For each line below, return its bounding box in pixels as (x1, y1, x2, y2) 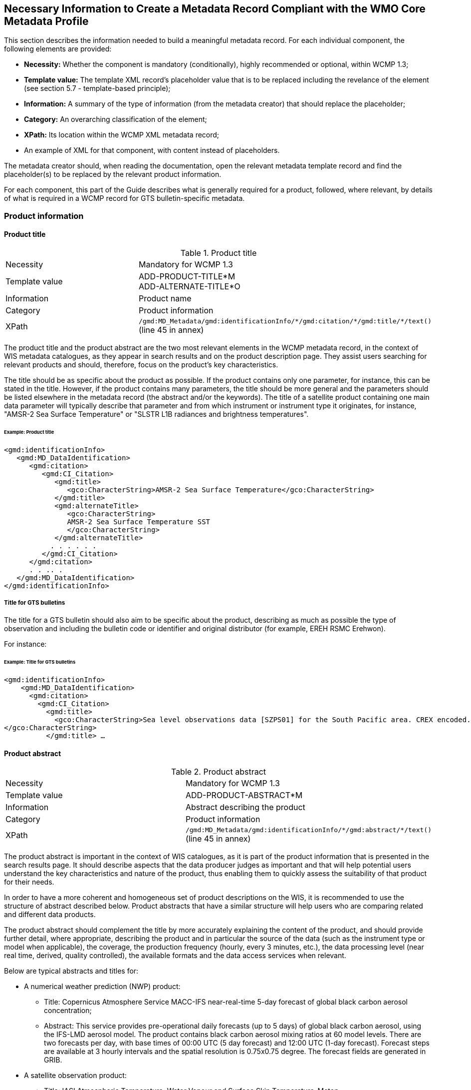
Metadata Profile (4, 15, 89, 27)
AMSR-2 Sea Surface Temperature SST (67, 517, 211, 526)
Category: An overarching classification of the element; (24, 115, 207, 124)
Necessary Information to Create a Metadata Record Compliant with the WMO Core (4, 2, 426, 15)
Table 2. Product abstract (171, 767, 266, 777)
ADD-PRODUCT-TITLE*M (139, 271, 235, 282)
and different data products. (4, 910, 96, 919)
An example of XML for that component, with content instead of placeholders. (24, 146, 280, 155)
